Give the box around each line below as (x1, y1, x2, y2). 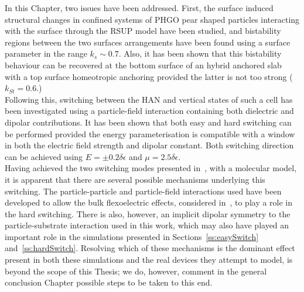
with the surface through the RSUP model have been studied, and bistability (5, 25, 281, 37)
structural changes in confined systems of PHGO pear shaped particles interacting (5, 13, 300, 25)
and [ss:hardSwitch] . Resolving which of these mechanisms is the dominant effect (5, 242, 295, 254)
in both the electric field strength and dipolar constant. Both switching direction (5, 139, 294, 151)
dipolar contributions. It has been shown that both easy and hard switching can (5, 116, 292, 128)
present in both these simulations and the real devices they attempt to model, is (5, 253, 293, 266)
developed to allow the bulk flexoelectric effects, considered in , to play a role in (5, 196, 293, 208)
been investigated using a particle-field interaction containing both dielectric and (5, 105, 294, 117)
